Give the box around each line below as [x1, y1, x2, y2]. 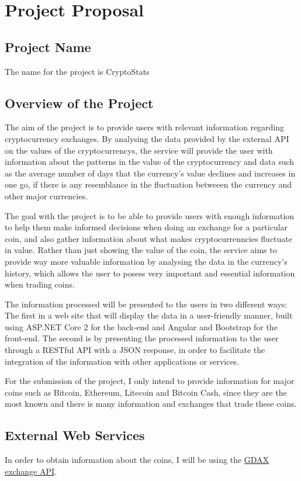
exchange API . [5, 465, 57, 477]
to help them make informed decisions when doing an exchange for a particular [5, 221, 288, 233]
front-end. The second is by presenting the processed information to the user [5, 332, 279, 344]
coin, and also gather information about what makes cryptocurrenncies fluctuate [5, 232, 293, 244]
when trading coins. [5, 278, 75, 290]
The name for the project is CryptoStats [5, 65, 150, 77]
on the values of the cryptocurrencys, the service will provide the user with [5, 144, 273, 156]
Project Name [5, 37, 91, 56]
